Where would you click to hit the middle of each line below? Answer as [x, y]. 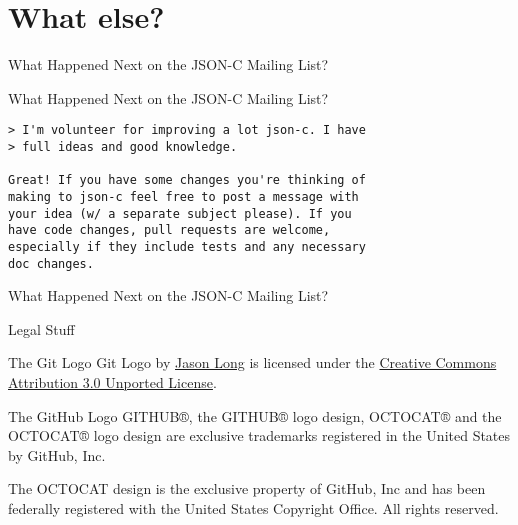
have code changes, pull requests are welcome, [169, 230]
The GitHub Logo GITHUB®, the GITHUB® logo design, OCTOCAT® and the [255, 415]
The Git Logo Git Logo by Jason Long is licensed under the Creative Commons [252, 362]
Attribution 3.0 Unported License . [112, 382]
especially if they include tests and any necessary [187, 246]
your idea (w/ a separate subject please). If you [180, 213]
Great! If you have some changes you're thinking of [187, 180]
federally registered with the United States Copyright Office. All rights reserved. [253, 507]
